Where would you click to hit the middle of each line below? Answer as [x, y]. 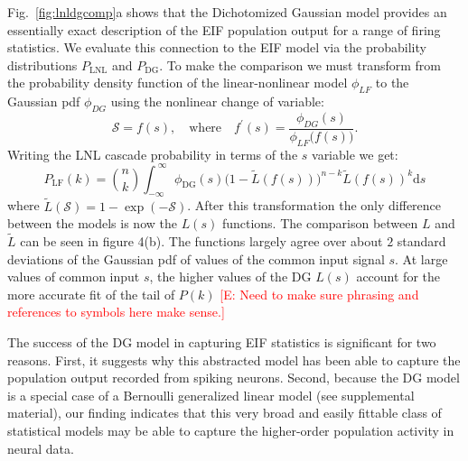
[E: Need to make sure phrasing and [319, 294]
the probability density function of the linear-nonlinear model [178, 83]
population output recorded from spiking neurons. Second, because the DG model [234, 378]
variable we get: [355, 154]
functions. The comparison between [320, 223]
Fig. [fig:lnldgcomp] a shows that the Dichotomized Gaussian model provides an [227, 12]
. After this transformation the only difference [314, 205]
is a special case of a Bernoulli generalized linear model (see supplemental [211, 395]
